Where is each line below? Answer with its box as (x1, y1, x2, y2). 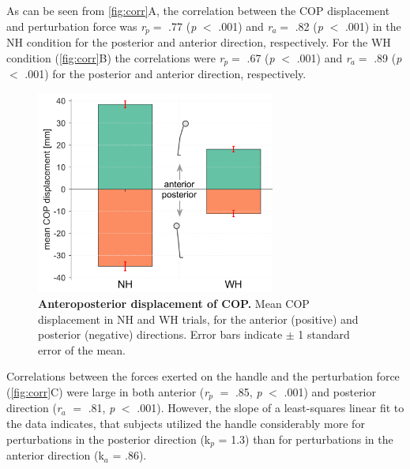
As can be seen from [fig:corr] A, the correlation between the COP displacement (6, 2, 390, 18)
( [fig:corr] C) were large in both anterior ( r (6, 383, 209, 400)
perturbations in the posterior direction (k (6, 430, 211, 447)
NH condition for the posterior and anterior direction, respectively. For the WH (6, 34, 391, 51)
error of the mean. (38, 341, 126, 358)
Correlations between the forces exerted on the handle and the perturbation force (6, 368, 400, 385)
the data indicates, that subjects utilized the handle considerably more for (6, 415, 365, 432)
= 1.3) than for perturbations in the (218, 430, 393, 447)
